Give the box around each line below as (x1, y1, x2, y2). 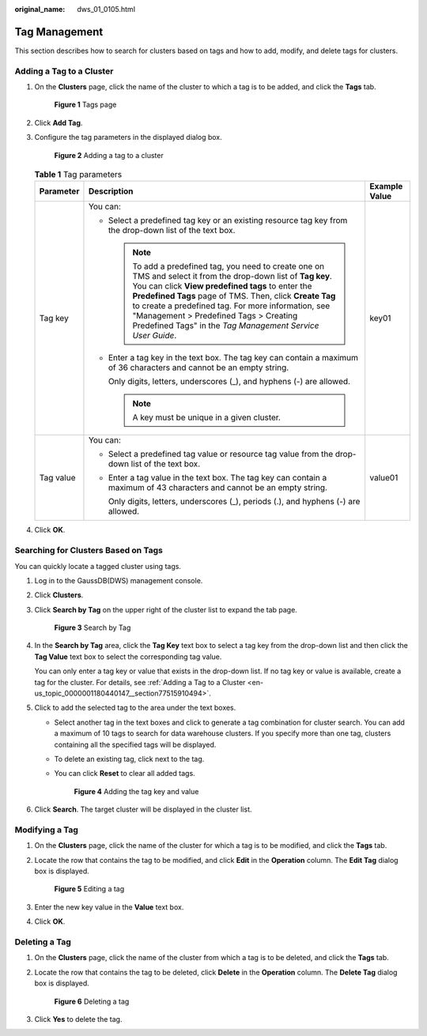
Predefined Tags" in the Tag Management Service (132, 320, 319, 331)
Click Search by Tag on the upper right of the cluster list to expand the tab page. (34, 605, 298, 614)
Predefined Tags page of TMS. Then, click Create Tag (132, 291, 336, 302)
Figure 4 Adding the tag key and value (74, 786, 199, 796)
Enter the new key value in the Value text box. (34, 902, 184, 912)
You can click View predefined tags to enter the (132, 281, 312, 292)
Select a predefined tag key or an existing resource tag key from (108, 215, 348, 226)
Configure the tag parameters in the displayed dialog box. (34, 133, 223, 142)
